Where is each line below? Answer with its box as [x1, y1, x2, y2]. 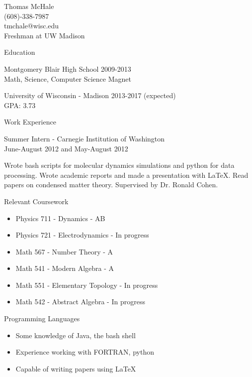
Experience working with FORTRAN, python [15, 347, 154, 357]
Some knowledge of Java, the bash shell [15, 330, 136, 340]
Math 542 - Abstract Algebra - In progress [15, 296, 145, 307]
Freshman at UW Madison [4, 30, 85, 40]
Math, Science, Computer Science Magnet [4, 73, 131, 84]
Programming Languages [4, 313, 80, 324]
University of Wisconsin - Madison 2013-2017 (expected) [4, 90, 176, 101]
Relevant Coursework [4, 196, 69, 206]
